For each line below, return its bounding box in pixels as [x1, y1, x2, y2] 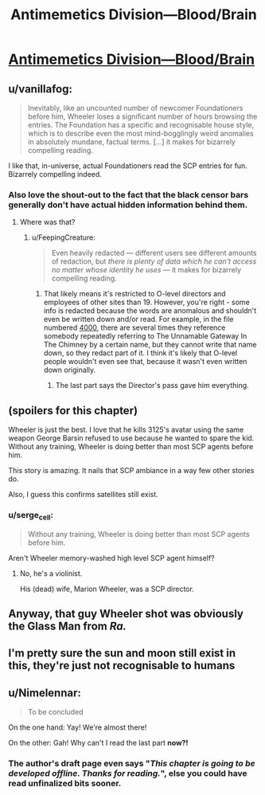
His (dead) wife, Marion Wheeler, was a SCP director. [19, 584, 195, 593]
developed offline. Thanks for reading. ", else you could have [8, 768, 247, 779]
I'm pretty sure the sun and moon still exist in [8, 647, 236, 660]
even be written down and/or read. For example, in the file [43, 315, 234, 324]
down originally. [43, 365, 96, 375]
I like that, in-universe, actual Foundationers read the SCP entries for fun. [8, 161, 248, 170]
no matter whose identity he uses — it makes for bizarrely [51, 265, 241, 275]
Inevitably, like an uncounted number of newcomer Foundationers [27, 104, 244, 112]
